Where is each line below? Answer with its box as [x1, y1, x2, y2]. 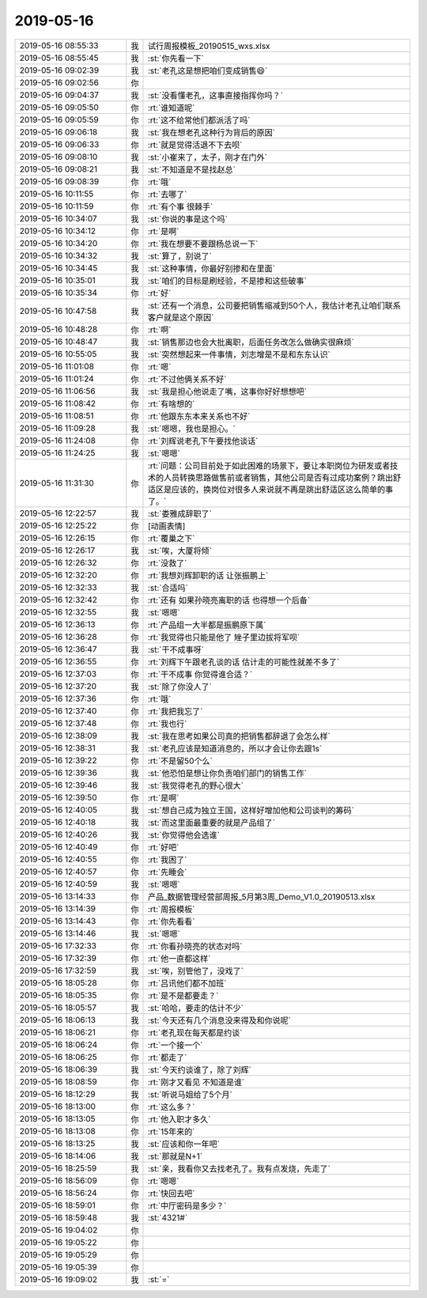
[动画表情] [147, 520, 186, 532]
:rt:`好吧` [147, 842, 179, 853]
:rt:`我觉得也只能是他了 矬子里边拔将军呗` [147, 631, 300, 642]
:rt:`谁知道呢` [147, 102, 195, 113]
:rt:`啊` [147, 324, 172, 335]
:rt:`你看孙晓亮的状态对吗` [147, 940, 243, 952]
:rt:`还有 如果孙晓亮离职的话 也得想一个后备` [147, 594, 311, 605]
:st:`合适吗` [147, 582, 189, 593]
